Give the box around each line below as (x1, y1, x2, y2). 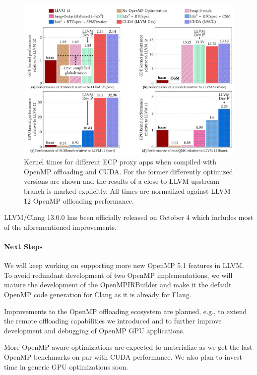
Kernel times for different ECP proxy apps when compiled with (24, 157, 217, 167)
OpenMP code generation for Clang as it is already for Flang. (4, 289, 192, 299)
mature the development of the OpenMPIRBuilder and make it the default (4, 279, 232, 290)
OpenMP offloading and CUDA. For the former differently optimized (24, 166, 233, 176)
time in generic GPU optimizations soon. (4, 361, 128, 372)
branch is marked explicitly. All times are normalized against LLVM (24, 186, 231, 196)
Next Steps (4, 241, 43, 251)
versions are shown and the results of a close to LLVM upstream (24, 176, 219, 186)
